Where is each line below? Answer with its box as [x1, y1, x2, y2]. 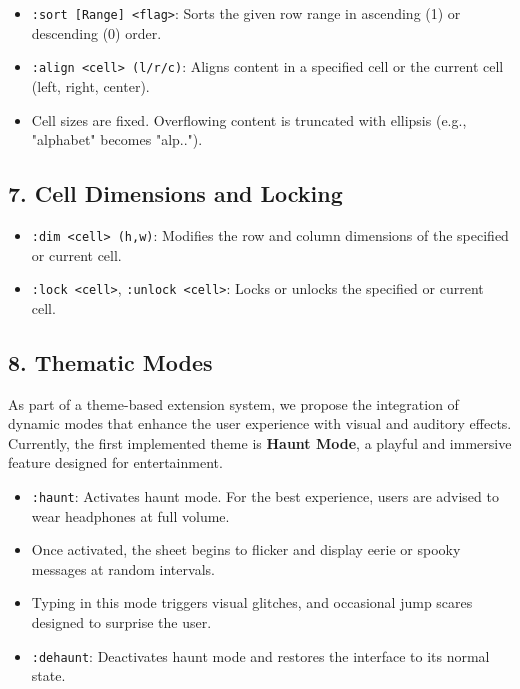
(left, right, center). [31, 75, 150, 96]
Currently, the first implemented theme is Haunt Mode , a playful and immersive [8, 432, 512, 453]
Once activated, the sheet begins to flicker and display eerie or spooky [31, 539, 461, 560]
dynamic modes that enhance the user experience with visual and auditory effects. [8, 413, 512, 434]
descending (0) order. [31, 22, 162, 43]
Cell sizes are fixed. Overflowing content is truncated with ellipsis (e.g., [31, 109, 467, 130]
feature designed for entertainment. [8, 452, 223, 473]
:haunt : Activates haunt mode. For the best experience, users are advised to [31, 485, 499, 506]
